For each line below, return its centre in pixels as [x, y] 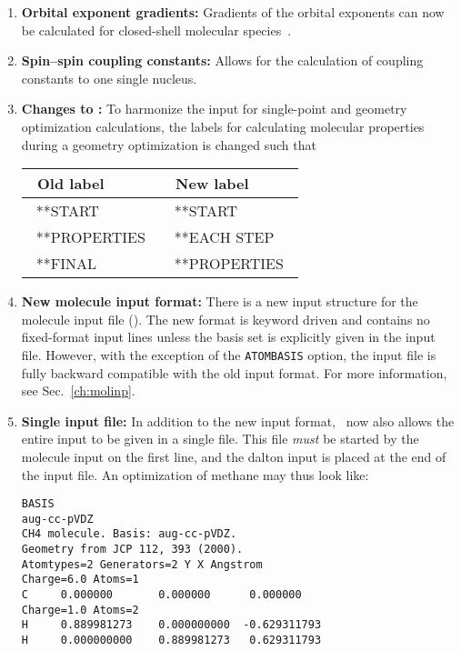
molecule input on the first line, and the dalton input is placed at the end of [234, 456]
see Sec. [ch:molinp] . [78, 391]
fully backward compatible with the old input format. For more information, [234, 372]
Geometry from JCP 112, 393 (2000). [132, 550]
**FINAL [66, 264]
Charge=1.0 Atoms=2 [80, 610]
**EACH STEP [224, 237]
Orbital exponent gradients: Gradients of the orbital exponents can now [233, 12]
